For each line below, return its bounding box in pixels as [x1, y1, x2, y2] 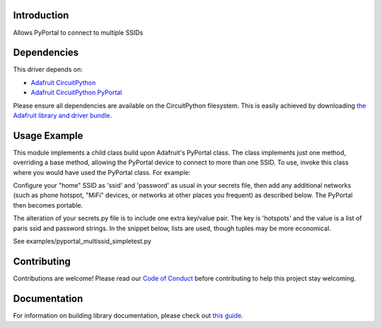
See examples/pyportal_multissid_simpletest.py [13, 237, 151, 246]
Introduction [13, 9, 69, 21]
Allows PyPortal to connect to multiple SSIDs [13, 28, 144, 37]
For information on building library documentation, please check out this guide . [13, 311, 243, 319]
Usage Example [13, 130, 83, 142]
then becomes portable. [13, 200, 83, 209]
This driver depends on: [13, 65, 83, 74]
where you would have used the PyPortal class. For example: [13, 168, 191, 176]
